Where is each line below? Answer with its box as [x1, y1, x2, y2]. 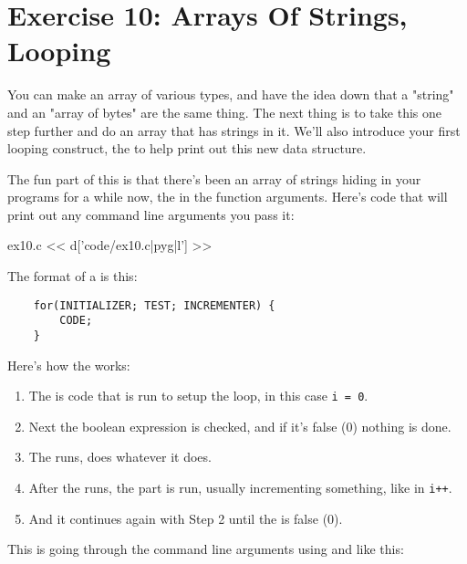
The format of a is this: [7, 266, 138, 286]
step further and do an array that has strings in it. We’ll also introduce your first [7, 120, 461, 140]
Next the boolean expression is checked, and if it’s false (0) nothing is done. [28, 416, 451, 435]
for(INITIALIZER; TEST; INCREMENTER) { [33, 298, 275, 312]
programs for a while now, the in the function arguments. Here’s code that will [7, 187, 448, 206]
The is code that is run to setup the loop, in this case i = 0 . [28, 386, 368, 405]
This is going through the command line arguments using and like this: [7, 539, 404, 559]
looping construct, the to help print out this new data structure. [7, 139, 367, 158]
